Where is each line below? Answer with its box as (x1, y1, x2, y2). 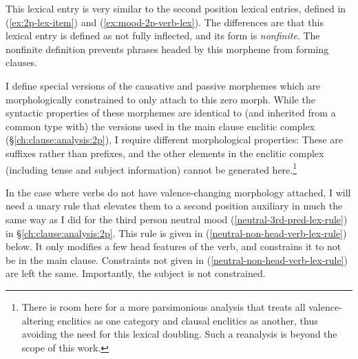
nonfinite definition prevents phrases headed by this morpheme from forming (6, 41, 329, 56)
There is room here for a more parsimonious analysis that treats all (21, 299, 306, 314)
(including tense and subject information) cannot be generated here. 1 (6, 160, 297, 176)
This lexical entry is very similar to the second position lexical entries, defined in (6, 1, 346, 15)
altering (21, 313, 54, 327)
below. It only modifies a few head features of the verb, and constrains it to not (6, 239, 341, 254)
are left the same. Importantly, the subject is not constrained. (6, 266, 266, 280)
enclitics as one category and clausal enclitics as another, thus (57, 313, 318, 327)
